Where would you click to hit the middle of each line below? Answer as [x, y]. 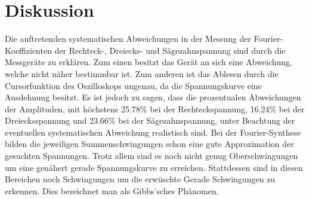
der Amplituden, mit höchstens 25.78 [72, 108]
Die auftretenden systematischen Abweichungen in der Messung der [128, 39]
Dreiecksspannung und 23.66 [57, 120]
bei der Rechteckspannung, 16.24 [210, 108]
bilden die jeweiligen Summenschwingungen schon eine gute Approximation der [149, 144]
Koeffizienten [28, 50]
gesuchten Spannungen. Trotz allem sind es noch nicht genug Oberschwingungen [152, 156]
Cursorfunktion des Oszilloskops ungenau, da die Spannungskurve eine [133, 85]
